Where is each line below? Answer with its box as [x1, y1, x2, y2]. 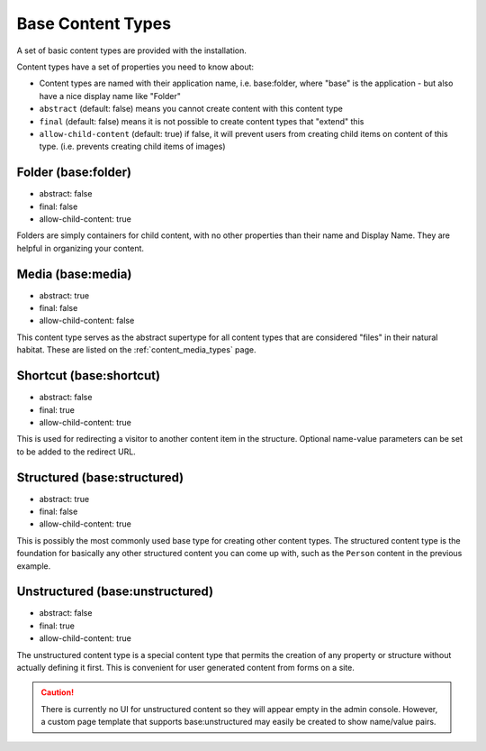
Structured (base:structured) [16, 470, 184, 485]
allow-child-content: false [39, 316, 135, 326]
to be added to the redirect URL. [16, 446, 137, 457]
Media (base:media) [16, 266, 132, 281]
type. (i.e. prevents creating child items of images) [39, 141, 226, 152]
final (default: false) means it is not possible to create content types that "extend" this [39, 115, 364, 126]
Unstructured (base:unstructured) [16, 584, 214, 600]
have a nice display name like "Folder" [39, 90, 182, 101]
